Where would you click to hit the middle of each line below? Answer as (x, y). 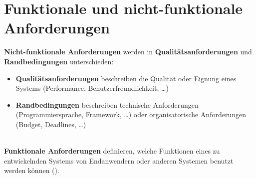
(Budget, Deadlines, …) (51, 124)
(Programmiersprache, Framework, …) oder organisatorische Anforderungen (131, 114)
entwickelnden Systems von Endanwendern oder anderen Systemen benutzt (119, 160)
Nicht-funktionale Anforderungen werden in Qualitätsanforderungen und (128, 52)
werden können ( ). (32, 170)
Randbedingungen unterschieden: (59, 61)
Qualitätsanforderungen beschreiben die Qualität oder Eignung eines (126, 78)
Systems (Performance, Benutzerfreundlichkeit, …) (92, 88)
